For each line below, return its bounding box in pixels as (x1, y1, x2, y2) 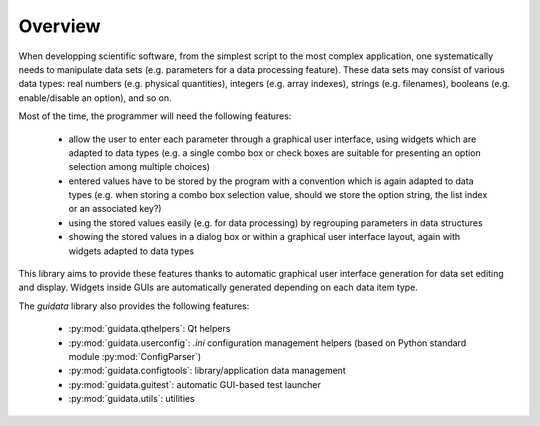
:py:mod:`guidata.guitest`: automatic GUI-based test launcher (68, 378, 322, 390)
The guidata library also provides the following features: (18, 300, 250, 312)
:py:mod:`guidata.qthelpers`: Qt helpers (68, 323, 231, 335)
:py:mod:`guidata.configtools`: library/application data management (68, 365, 347, 377)
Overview (18, 15, 101, 37)
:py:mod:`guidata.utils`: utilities (68, 393, 195, 405)
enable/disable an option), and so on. (18, 91, 172, 104)
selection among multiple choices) (68, 161, 210, 173)
